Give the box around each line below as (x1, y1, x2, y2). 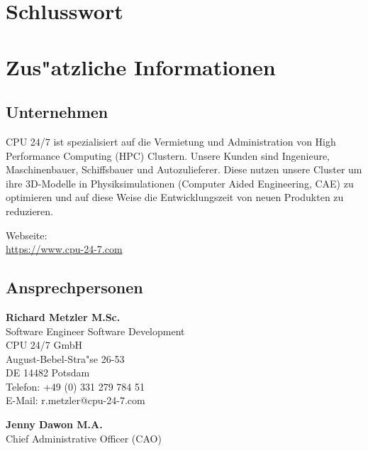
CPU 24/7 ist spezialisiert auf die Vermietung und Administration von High (6, 134, 336, 148)
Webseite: (6, 227, 48, 242)
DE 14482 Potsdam (6, 365, 90, 380)
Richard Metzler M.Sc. (6, 309, 121, 324)
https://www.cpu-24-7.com (6, 241, 123, 256)
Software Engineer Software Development (6, 323, 185, 338)
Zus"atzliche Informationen (6, 52, 276, 81)
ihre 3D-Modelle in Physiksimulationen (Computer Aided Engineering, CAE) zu (6, 175, 354, 190)
